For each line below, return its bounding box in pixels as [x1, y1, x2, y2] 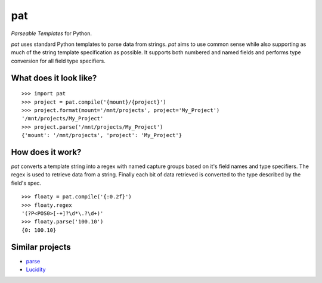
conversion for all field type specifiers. [11, 57, 106, 64]
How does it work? [11, 147, 82, 157]
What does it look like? [11, 73, 97, 83]
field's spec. [11, 179, 42, 186]
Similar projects [11, 242, 71, 252]
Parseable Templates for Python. [11, 30, 92, 37]
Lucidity [26, 266, 46, 273]
